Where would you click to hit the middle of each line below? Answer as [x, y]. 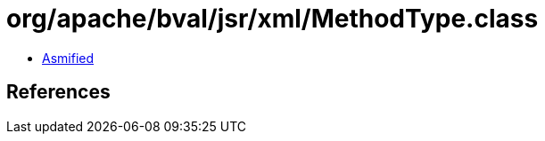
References [58, 92]
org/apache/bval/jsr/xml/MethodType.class [272, 19]
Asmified [68, 58]
